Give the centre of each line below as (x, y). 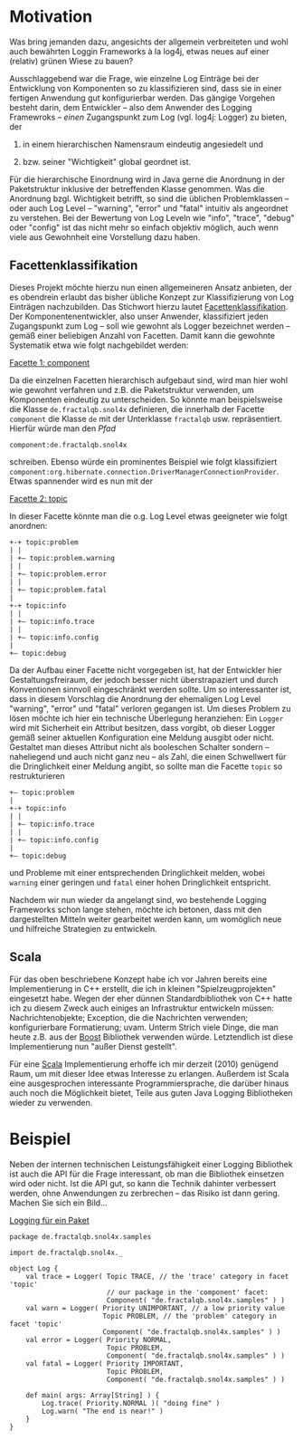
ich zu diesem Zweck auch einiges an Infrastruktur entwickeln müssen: (142, 1008)
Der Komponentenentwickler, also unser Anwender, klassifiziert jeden (139, 316)
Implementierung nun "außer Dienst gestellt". (94, 1046)
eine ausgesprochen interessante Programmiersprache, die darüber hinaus (149, 1083)
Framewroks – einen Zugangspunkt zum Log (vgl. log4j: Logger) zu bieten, (148, 117)
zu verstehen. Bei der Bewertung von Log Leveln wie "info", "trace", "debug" (152, 217)
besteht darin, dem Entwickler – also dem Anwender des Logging (131, 107)
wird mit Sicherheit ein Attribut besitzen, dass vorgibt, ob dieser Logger (142, 727)
